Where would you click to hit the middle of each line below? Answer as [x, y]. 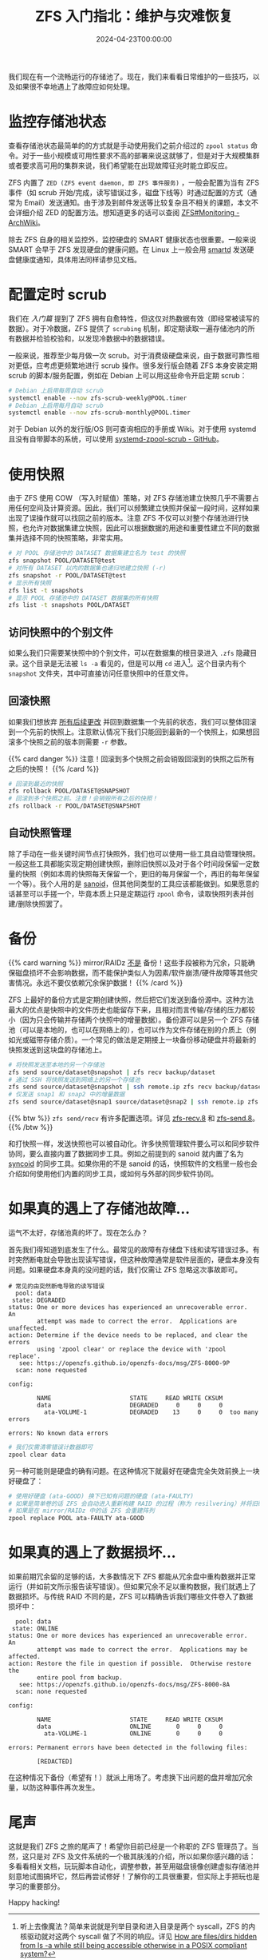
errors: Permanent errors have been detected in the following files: [128, 1748]
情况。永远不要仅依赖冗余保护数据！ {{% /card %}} [99, 982]
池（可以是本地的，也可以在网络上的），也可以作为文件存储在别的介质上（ [129, 1029]
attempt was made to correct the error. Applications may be [142, 1650]
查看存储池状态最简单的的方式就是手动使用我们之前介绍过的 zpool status [128, 146]
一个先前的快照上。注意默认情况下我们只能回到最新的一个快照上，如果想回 [137, 732]
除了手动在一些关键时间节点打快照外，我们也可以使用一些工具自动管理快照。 [134, 853]
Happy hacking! [34, 1902]
